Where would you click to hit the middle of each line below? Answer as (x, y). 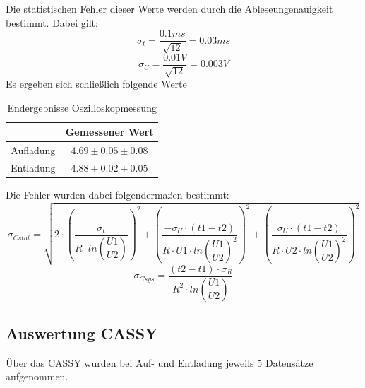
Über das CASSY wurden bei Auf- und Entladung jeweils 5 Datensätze (160, 362)
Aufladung (33, 150)
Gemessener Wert (109, 132)
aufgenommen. (37, 376)
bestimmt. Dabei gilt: (52, 22)
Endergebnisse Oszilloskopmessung (82, 107)
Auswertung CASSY (82, 333)
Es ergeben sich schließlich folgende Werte (96, 84)
